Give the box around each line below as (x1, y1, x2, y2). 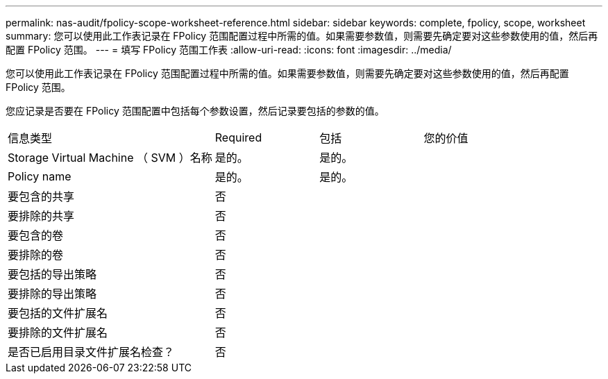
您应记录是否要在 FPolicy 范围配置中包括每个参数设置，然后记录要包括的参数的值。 (6, 105, 385, 117)
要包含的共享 (8, 189, 75, 203)
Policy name (8, 169, 71, 183)
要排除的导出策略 (8, 287, 97, 301)
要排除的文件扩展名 (8, 326, 108, 339)
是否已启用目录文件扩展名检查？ (8, 345, 175, 359)
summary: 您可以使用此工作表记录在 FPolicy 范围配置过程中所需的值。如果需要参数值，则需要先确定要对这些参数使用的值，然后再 (6, 30, 598, 42)
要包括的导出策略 (8, 267, 97, 281)
